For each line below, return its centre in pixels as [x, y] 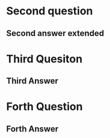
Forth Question [44, 107]
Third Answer [32, 81]
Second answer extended [55, 33]
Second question [50, 11]
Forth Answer [32, 129]
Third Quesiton [44, 59]
